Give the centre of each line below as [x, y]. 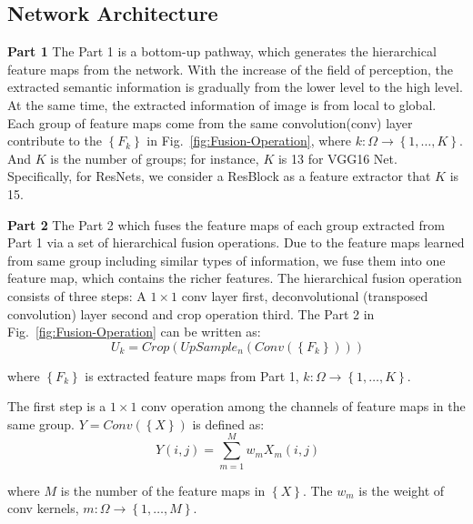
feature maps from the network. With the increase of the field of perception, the [230, 69]
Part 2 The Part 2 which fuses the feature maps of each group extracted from [226, 224]
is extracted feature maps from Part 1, [192, 375]
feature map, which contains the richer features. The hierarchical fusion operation [235, 278]
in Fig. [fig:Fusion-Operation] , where [249, 141]
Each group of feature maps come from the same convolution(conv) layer [210, 122]
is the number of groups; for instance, [155, 158]
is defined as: [228, 423]
